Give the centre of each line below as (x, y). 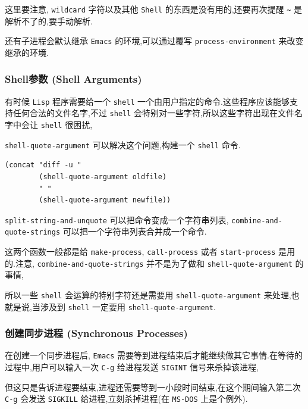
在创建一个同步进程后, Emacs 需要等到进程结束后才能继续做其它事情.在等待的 (154, 355)
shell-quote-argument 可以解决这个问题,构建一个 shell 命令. (123, 144)
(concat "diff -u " (43, 165)
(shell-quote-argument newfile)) (105, 200)
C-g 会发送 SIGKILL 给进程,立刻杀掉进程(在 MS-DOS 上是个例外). (126, 399)
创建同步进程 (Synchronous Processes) (96, 333)
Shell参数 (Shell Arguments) (73, 79)
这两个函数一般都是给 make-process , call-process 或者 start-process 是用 (150, 252)
